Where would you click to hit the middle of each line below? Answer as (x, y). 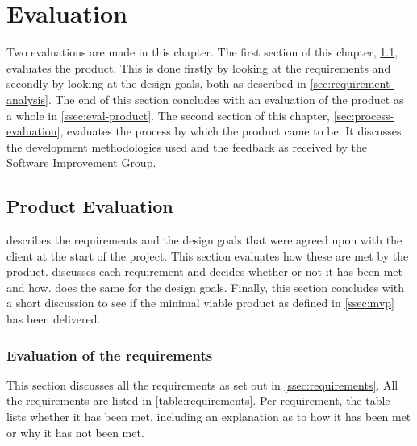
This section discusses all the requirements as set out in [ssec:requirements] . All (202, 384)
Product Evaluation (90, 206)
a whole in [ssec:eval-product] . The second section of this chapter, (169, 115)
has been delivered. (54, 319)
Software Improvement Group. (81, 163)
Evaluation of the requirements (110, 354)
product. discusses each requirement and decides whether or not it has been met (205, 271)
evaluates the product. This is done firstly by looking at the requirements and (199, 67)
